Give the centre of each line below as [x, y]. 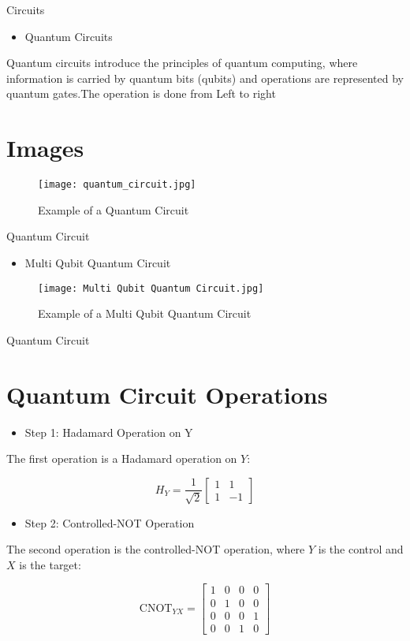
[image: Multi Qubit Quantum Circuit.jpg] [151, 288]
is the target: [50, 564]
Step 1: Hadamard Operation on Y [109, 432]
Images [45, 148]
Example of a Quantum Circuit [114, 209]
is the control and [361, 549]
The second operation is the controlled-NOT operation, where [156, 549]
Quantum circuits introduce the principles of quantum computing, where [182, 63]
